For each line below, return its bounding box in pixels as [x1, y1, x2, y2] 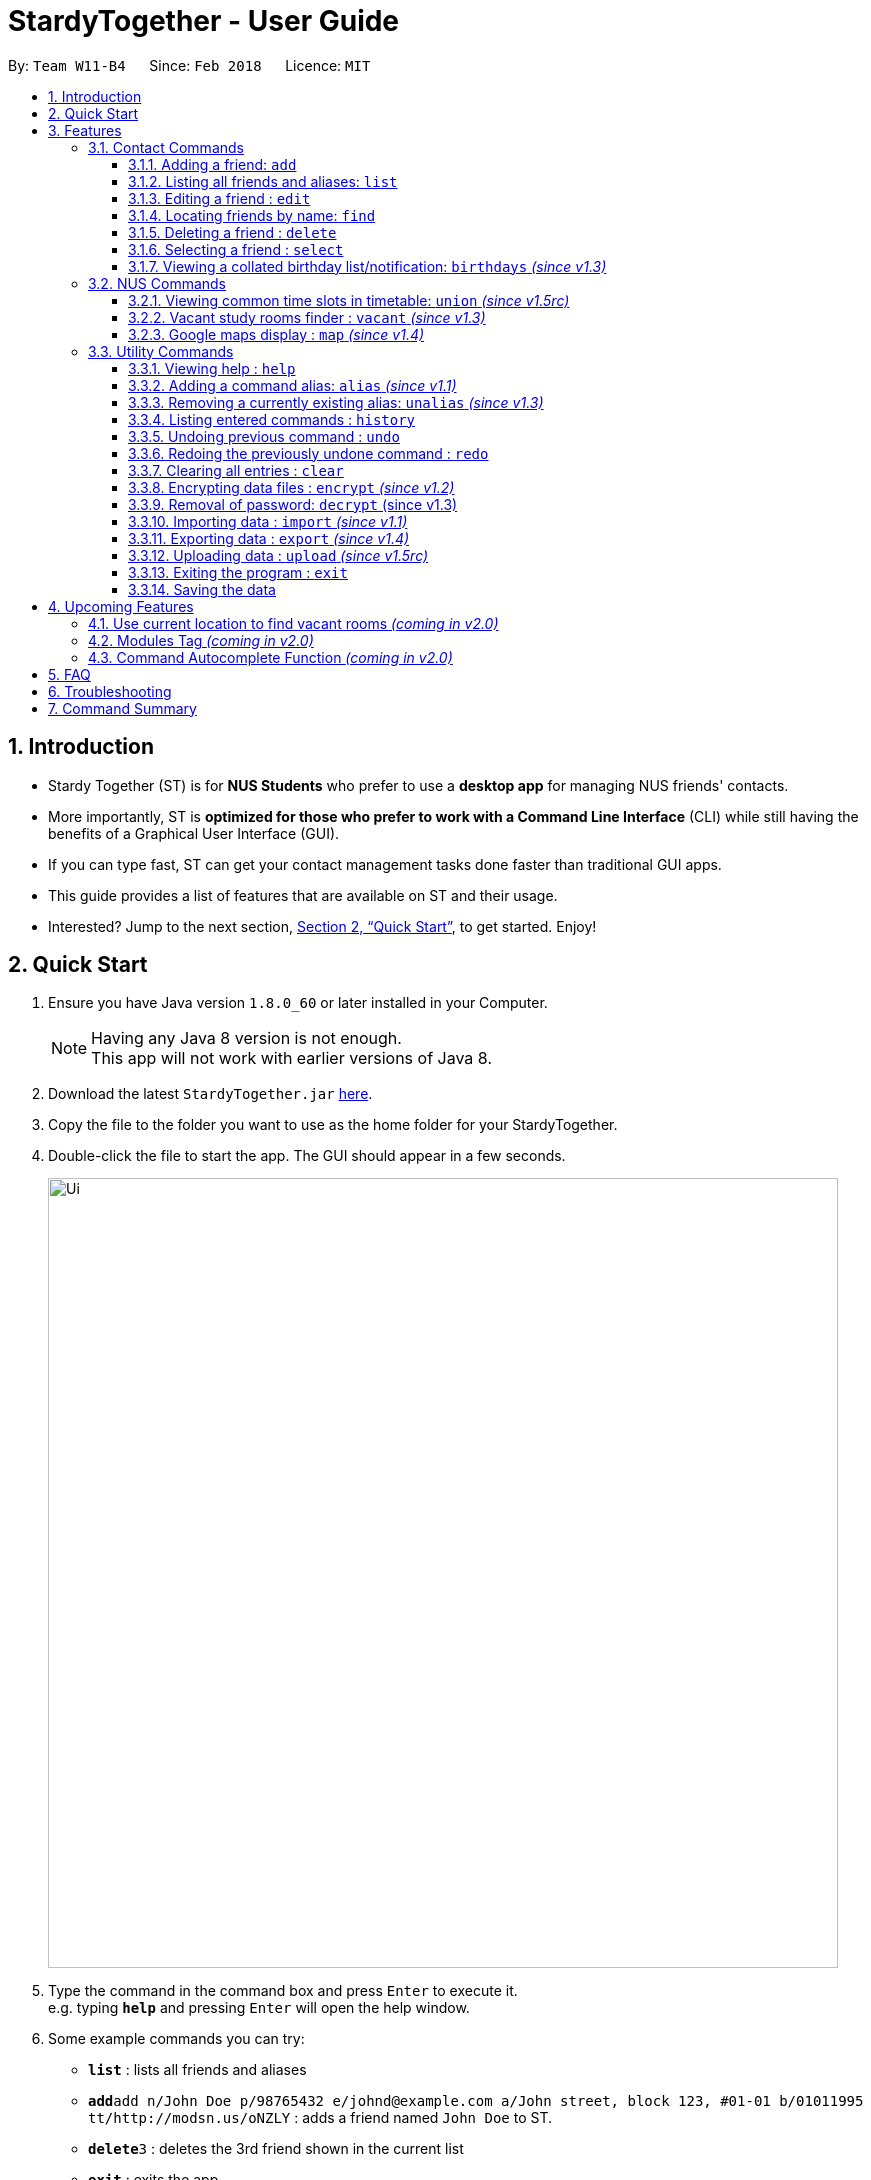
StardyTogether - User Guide [8, 4, 400, 38]
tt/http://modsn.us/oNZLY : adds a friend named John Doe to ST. [88, 2109, 552, 2127]
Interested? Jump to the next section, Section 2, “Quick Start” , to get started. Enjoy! [48, 917, 597, 935]
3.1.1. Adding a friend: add [128, 155, 297, 173]
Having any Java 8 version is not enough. [91, 1028, 402, 1049]
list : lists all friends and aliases [88, 2061, 307, 2079]
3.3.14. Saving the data [128, 580, 276, 598]
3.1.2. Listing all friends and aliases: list [128, 172, 398, 190]
